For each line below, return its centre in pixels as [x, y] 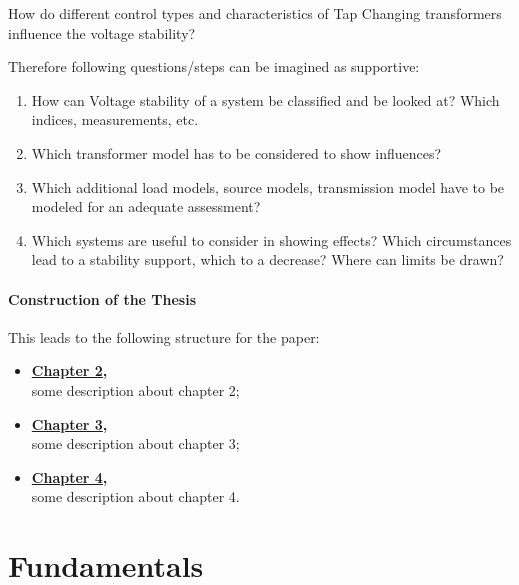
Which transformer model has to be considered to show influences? [236, 152]
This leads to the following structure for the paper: [164, 336]
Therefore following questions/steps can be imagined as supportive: [214, 66]
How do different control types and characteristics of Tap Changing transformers [255, 13]
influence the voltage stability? [102, 32]
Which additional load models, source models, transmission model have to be [268, 186]
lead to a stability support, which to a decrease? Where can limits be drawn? [267, 259]
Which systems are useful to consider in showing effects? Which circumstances [271, 239]
